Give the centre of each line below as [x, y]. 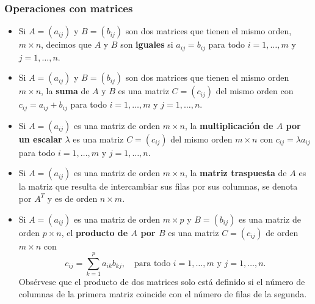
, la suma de [65, 91]
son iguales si [147, 44]
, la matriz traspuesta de [236, 173]
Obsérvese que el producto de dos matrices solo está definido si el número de [162, 282]
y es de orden [72, 198]
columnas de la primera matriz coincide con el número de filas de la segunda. [163, 293]
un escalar [40, 139]
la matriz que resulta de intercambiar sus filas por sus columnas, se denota [158, 186]
